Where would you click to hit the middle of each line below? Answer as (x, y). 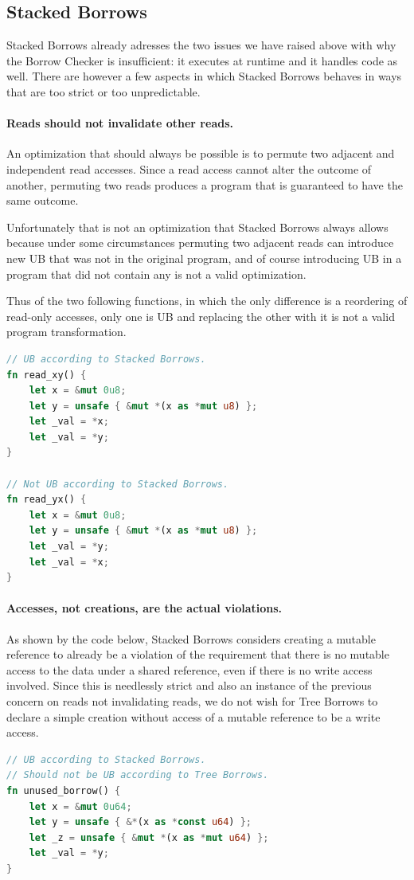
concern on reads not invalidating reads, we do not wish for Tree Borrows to (192, 700)
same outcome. (43, 200)
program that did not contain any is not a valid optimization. (156, 274)
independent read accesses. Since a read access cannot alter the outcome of (189, 168)
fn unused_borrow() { (64, 790)
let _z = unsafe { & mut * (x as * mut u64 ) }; (149, 837)
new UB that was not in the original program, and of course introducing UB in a (204, 258)
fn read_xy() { (47, 375)
